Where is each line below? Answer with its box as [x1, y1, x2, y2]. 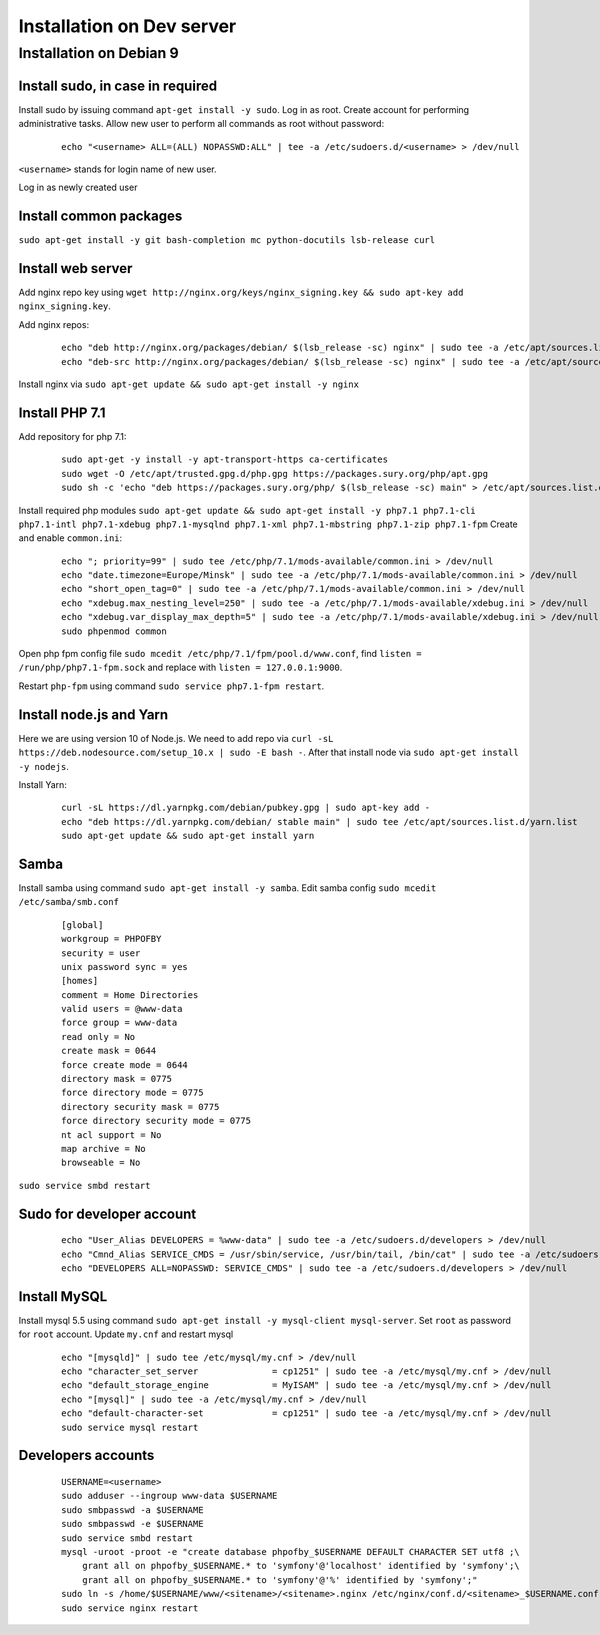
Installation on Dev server [18, 15, 237, 37]
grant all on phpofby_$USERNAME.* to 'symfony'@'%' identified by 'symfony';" [81, 1574, 478, 1585]
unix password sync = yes [61, 961, 189, 972]
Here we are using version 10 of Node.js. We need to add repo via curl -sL [18, 732, 334, 744]
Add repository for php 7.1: [18, 430, 127, 442]
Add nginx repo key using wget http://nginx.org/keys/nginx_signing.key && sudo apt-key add [18, 286, 464, 299]
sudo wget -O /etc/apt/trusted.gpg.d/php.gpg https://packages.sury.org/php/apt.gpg [61, 468, 489, 479]
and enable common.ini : [18, 532, 123, 544]
